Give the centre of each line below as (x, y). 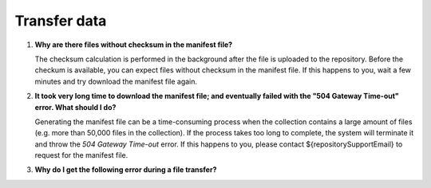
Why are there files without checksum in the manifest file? (134, 45)
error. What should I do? (75, 107)
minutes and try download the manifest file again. (116, 81)
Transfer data (61, 21)
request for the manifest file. (81, 155)
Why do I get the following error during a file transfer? (126, 170)
